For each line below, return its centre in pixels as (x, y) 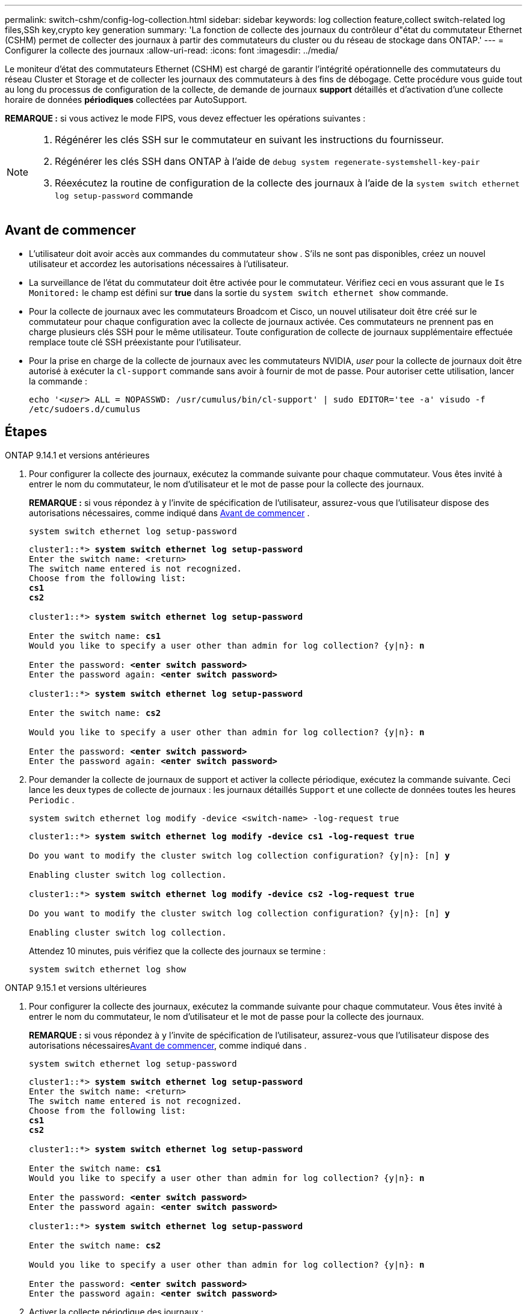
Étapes (26, 432)
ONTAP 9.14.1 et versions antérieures (77, 455)
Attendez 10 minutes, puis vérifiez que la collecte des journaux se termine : (177, 951)
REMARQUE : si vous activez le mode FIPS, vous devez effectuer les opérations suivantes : (185, 118)
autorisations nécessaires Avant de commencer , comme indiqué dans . (168, 1045)
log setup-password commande (124, 195)
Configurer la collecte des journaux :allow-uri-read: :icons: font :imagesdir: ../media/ (172, 50)
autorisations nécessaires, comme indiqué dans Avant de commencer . (169, 513)
